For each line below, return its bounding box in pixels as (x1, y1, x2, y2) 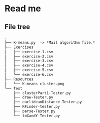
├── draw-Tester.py (13, 95, 54, 100)
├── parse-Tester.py (13, 109, 56, 114)
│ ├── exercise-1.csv (4, 49, 54, 54)
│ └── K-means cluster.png (4, 81, 65, 86)
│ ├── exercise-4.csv (4, 63, 54, 68)
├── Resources (4, 77, 34, 82)
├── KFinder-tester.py (13, 104, 60, 109)
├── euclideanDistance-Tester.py (13, 99, 82, 105)
